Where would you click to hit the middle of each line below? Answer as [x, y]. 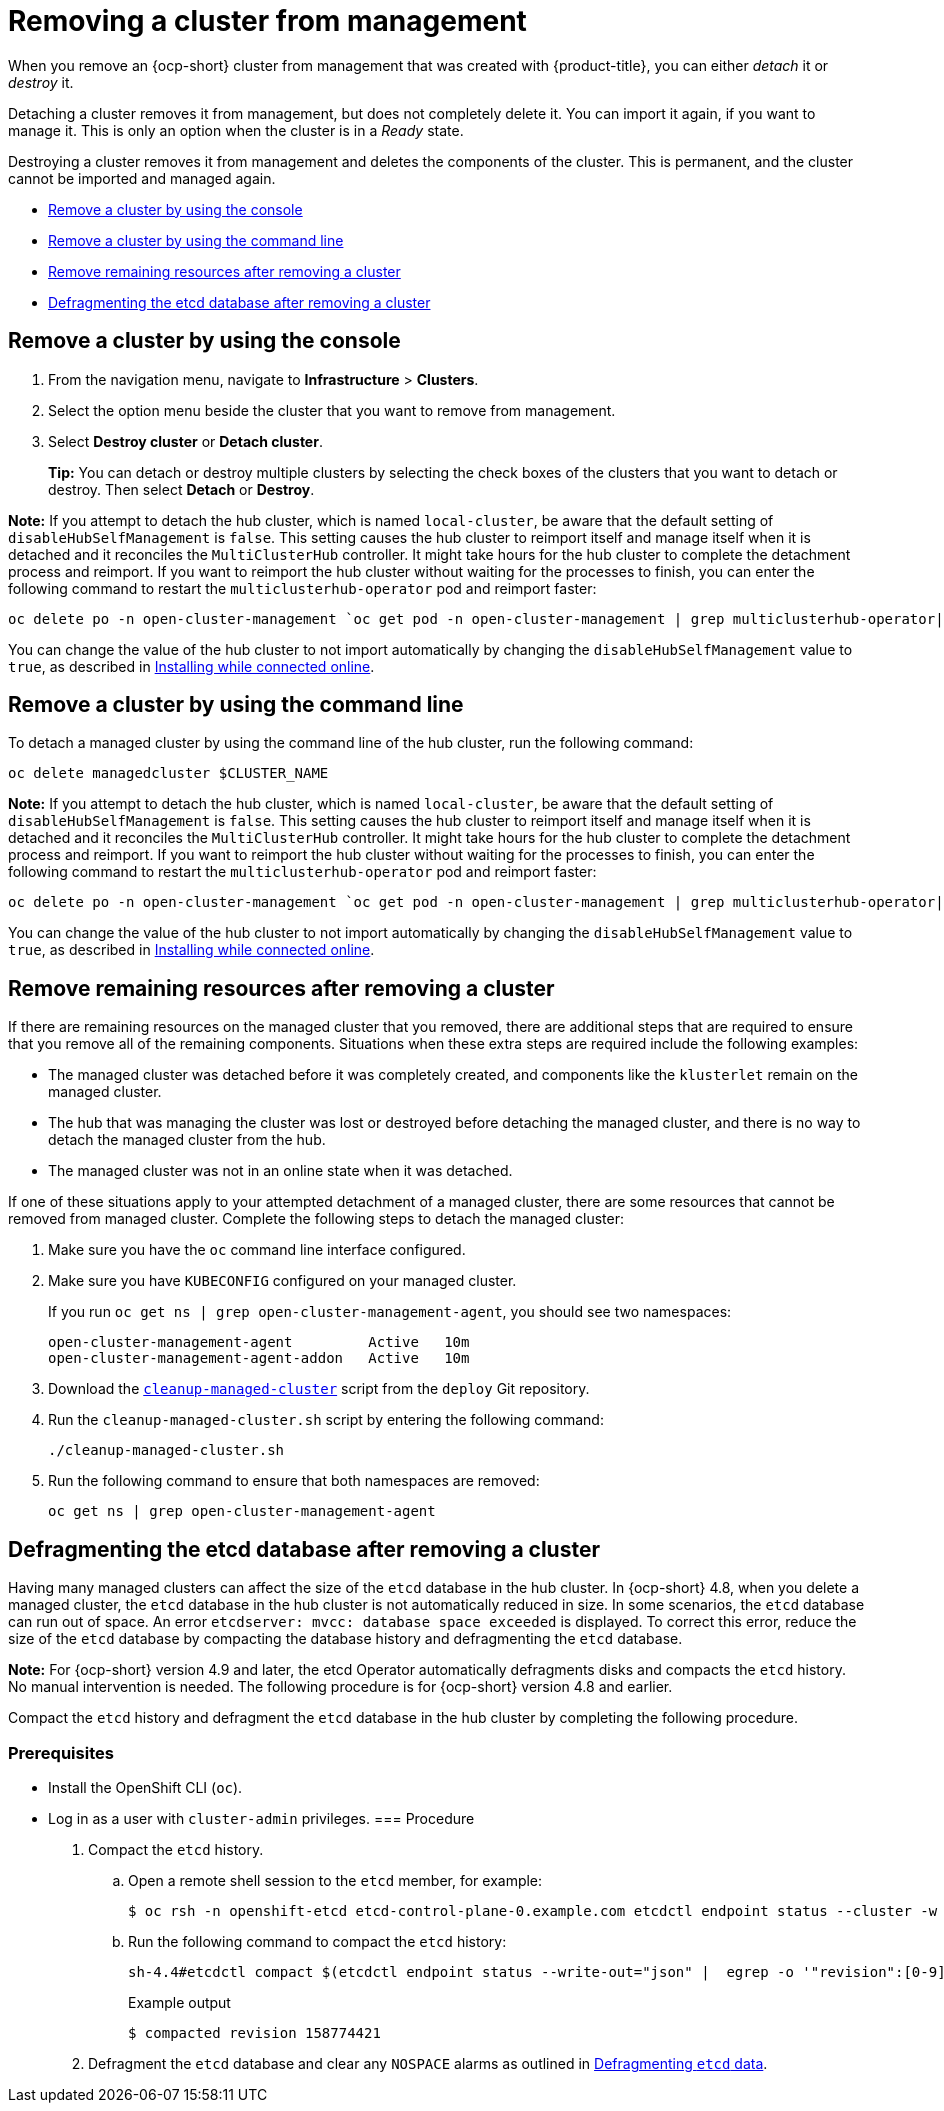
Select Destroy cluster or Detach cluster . [185, 441]
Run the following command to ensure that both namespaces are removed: [294, 1481]
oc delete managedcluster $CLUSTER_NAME [168, 773]
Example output [179, 2002]
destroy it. [41, 82]
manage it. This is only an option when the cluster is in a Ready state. [236, 130]
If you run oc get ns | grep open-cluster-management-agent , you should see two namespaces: [390, 1312]
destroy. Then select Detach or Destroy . [181, 489]
